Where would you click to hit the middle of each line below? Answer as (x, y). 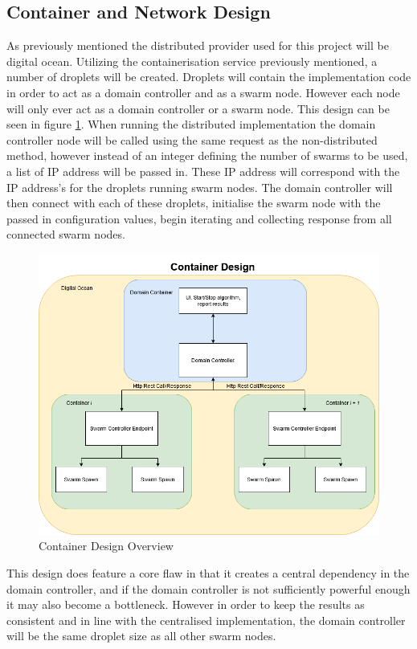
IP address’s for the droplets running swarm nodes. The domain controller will (200, 187)
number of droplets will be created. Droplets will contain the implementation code (209, 77)
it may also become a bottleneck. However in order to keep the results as (186, 604)
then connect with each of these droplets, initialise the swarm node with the (194, 203)
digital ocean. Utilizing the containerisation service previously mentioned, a (192, 61)
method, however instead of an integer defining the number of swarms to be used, (207, 155)
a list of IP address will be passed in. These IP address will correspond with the (203, 171)
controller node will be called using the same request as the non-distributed (192, 139)
